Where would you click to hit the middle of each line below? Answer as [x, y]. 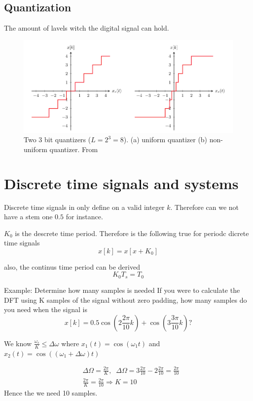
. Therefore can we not [205, 207]
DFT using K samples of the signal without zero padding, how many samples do [126, 300]
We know [18, 343]
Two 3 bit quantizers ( [57, 140]
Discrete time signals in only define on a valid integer [84, 207]
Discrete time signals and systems [121, 183]
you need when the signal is [46, 309]
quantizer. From [74, 149]
